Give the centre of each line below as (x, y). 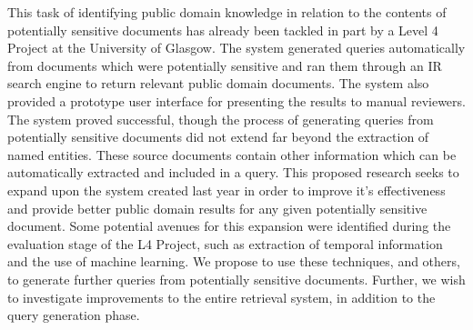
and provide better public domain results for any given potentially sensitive (217, 208)
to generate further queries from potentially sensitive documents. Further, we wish (236, 279)
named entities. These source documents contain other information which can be (232, 154)
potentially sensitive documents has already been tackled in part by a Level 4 (223, 30)
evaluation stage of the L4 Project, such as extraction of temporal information (225, 243)
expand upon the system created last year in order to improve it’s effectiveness (226, 190)
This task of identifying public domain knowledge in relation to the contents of (227, 12)
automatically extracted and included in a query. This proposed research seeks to (233, 172)
